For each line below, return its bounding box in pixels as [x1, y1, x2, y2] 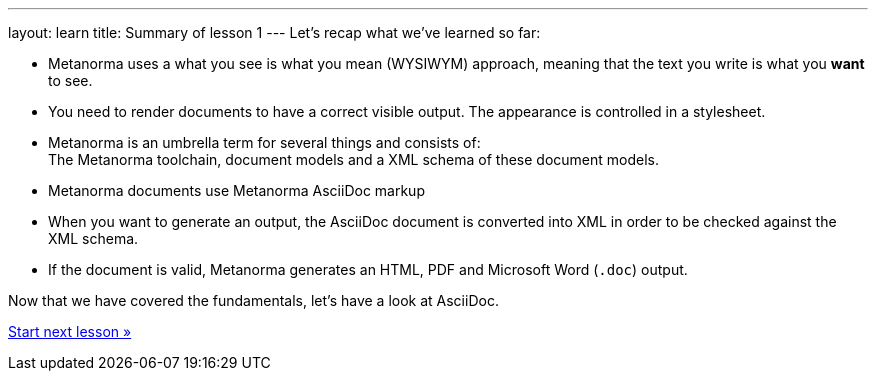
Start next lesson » [8, 323, 132, 340]
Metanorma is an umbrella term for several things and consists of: [48, 134, 481, 151]
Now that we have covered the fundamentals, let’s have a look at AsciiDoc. [8, 292, 499, 309]
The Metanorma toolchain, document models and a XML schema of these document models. [48, 151, 659, 168]
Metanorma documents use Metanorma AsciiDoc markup [48, 182, 425, 199]
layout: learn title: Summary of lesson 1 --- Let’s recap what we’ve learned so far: [8, 24, 541, 41]
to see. [48, 72, 93, 89]
